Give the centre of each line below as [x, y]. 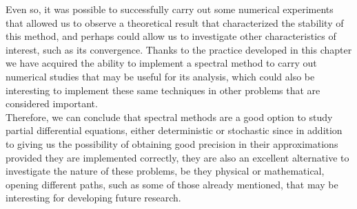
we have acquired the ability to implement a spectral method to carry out [161, 63]
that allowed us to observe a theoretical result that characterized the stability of [175, 22]
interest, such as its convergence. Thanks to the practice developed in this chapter [179, 49]
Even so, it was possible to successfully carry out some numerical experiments [170, 9]
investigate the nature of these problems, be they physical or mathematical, [165, 171]
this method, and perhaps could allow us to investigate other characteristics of [171, 36]
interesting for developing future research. [93, 198]
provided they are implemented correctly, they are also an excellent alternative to [177, 157]
